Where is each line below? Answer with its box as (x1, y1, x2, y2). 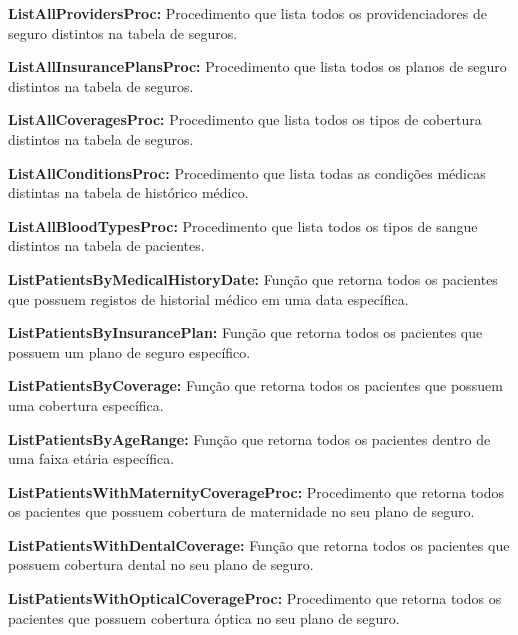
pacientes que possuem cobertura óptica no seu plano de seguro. (8, 607, 400, 628)
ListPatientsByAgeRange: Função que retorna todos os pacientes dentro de (8, 428, 491, 449)
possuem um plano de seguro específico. (8, 341, 251, 362)
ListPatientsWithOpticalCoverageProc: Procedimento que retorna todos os (8, 588, 502, 609)
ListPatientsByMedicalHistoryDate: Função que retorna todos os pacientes (8, 268, 498, 289)
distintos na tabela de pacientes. (8, 235, 205, 256)
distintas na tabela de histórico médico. (8, 182, 249, 203)
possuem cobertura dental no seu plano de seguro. (8, 554, 314, 575)
